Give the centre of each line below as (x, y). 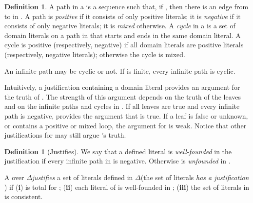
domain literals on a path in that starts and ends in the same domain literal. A (123, 35)
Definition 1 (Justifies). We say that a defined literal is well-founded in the (118, 151)
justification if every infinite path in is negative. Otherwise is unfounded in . (117, 161)
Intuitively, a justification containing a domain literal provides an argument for (122, 87)
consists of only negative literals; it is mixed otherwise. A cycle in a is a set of (120, 26)
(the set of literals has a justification (195, 177)
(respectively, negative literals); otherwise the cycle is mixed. (95, 54)
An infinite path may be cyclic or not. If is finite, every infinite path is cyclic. (120, 71)
